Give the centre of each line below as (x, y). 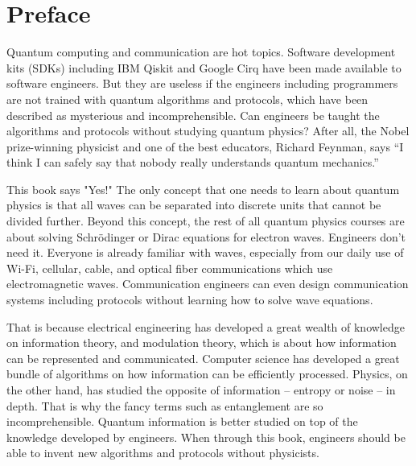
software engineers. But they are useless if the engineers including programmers (202, 83)
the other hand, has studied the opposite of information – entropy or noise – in (201, 390)
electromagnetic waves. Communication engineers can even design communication (208, 284)
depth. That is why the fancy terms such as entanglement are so (165, 405)
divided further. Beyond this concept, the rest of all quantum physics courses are (206, 221)
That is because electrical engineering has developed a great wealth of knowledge (206, 326)
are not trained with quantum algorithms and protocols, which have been (187, 99)
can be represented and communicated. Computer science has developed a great (203, 358)
